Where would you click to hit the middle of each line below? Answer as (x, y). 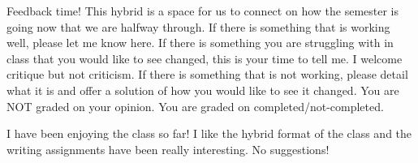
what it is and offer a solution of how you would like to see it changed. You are (203, 90)
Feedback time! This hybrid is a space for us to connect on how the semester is (203, 11)
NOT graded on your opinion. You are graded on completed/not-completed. (195, 106)
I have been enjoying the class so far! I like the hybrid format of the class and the (209, 133)
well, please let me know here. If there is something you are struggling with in (200, 43)
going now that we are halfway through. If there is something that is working (198, 26)
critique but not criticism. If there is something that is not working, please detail (207, 74)
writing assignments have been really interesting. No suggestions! (168, 149)
